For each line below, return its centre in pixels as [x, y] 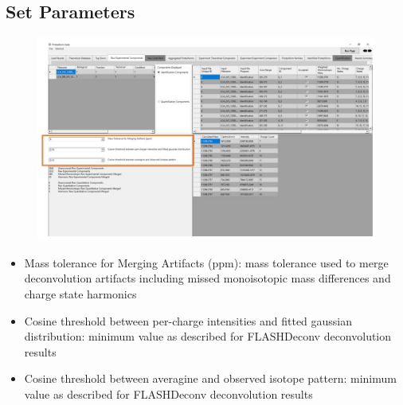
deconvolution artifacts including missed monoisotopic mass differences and [207, 278]
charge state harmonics [80, 294]
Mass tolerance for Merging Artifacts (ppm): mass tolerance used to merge [206, 262]
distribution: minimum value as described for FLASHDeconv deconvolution [208, 336]
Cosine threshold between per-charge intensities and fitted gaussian [188, 320]
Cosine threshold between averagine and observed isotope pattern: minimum [210, 378]
